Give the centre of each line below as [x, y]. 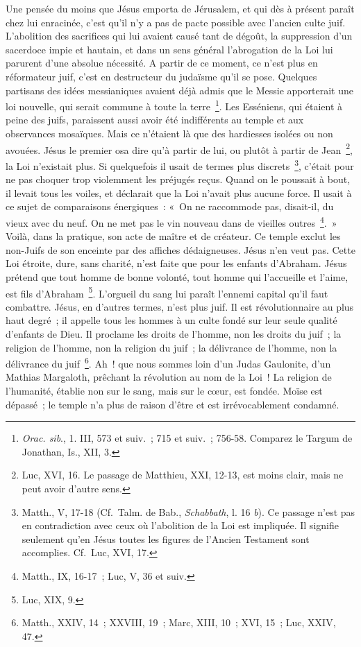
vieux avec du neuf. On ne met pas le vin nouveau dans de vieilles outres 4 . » [171, 221]
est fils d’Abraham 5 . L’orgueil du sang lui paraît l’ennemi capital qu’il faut [167, 292]
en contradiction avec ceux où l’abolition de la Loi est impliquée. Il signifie [180, 525]
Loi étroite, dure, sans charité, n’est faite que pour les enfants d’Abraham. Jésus [176, 263]
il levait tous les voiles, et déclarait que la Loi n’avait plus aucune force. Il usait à [179, 192]
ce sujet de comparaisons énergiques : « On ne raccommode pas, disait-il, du [170, 206]
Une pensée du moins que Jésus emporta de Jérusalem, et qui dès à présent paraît [180, 8]
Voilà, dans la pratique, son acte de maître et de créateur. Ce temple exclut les [173, 236]
